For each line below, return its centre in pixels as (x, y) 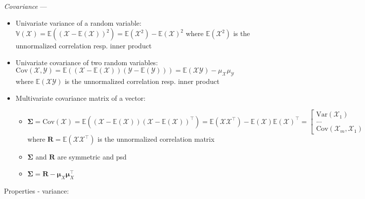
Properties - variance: (37, 190)
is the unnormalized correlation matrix (156, 139)
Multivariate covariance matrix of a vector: (81, 98)
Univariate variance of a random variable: (78, 22)
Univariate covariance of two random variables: (87, 62)
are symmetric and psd (92, 157)
